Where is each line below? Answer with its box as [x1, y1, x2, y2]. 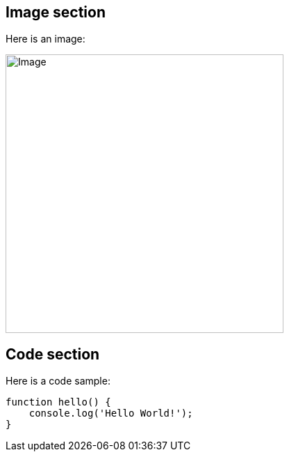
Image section [6, 3, 106, 21]
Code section [6, 345, 100, 363]
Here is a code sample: [6, 375, 110, 387]
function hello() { [6, 396, 111, 408]
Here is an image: [6, 33, 85, 45]
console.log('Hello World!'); [28, 408, 193, 419]
